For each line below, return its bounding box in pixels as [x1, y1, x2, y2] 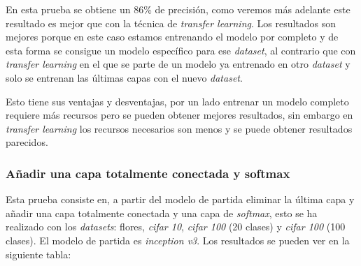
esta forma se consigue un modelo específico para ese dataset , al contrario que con [6, 43, 356, 57]
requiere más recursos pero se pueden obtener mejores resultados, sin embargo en [6, 108, 353, 122]
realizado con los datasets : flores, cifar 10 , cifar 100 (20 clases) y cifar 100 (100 [6, 219, 346, 234]
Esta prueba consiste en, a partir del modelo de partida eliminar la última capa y [6, 192, 355, 207]
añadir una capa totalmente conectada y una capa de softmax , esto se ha [6, 205, 318, 220]
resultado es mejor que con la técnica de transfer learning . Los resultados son [6, 15, 337, 30]
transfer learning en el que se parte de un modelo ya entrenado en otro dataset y [6, 57, 351, 71]
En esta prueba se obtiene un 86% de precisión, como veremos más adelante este [6, 2, 351, 16]
